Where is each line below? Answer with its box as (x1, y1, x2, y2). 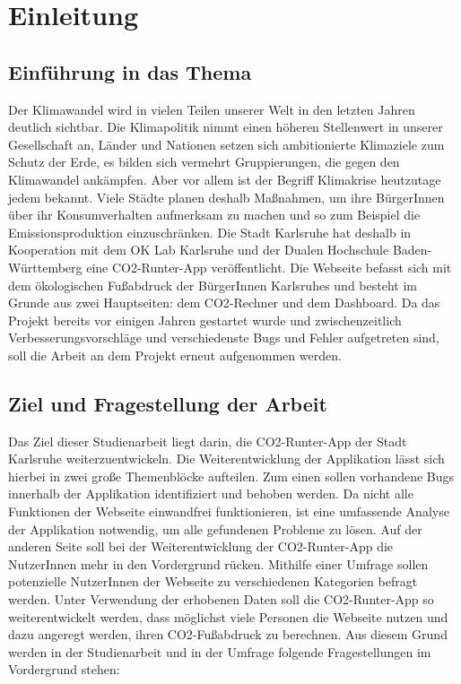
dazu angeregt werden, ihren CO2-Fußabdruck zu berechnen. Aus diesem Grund (8, 625, 448, 644)
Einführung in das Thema (8, 57, 252, 85)
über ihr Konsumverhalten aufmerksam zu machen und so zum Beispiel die (8, 205, 421, 224)
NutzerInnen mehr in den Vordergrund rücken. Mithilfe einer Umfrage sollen (8, 554, 429, 573)
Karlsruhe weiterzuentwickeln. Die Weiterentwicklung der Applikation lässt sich (8, 449, 445, 468)
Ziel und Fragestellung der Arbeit (8, 389, 327, 417)
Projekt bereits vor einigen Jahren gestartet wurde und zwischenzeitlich (8, 310, 402, 329)
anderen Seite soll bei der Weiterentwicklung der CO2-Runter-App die (8, 537, 394, 556)
